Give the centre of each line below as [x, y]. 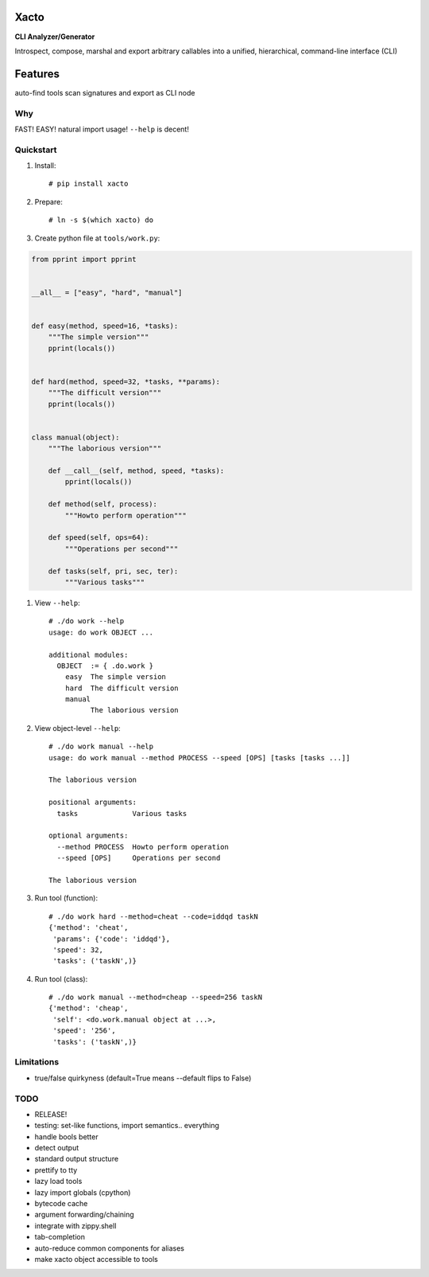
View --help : [57, 603]
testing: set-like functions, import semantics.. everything [127, 1126]
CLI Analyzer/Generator [55, 37]
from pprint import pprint [84, 259]
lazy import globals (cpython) [83, 1192]
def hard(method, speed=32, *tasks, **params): [126, 381]
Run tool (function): [66, 898]
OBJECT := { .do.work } [105, 666]
